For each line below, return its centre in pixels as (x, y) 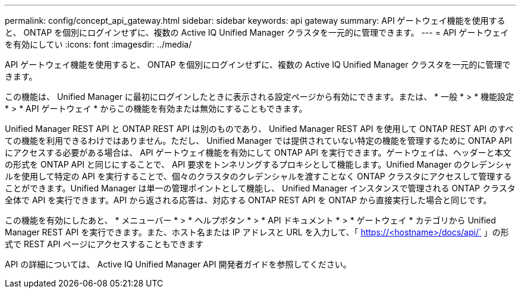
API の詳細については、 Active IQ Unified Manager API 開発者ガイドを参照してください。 (178, 264)
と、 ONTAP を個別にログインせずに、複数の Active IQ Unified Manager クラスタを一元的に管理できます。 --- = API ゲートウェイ (257, 32)
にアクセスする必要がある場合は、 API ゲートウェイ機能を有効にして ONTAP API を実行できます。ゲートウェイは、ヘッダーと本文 (258, 152)
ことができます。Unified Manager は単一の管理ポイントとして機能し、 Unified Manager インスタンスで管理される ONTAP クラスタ (260, 188)
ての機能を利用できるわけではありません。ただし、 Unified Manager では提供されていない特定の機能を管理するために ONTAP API (258, 141)
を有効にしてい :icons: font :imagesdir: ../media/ (98, 44)
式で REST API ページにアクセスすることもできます (104, 244)
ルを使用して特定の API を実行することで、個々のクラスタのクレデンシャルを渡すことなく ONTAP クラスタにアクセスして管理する (258, 176)
